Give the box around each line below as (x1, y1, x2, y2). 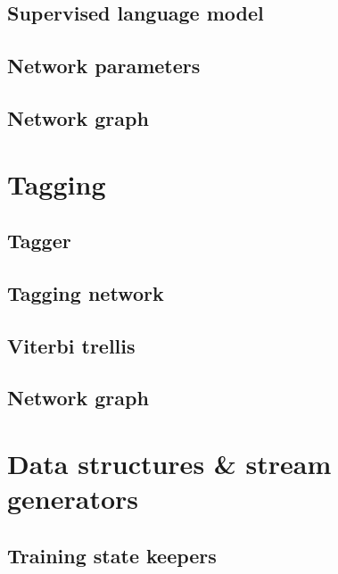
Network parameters (7, 52, 201, 79)
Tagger (7, 227, 71, 254)
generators (7, 480, 139, 517)
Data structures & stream (7, 445, 332, 482)
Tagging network (7, 279, 164, 306)
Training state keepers (7, 541, 217, 569)
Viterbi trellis (7, 331, 136, 359)
